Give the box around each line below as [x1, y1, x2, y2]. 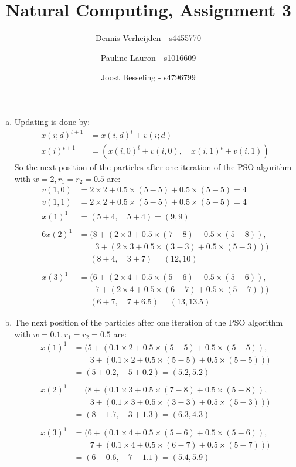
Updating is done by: [14, 115, 90, 127]
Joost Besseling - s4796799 [101, 71, 196, 83]
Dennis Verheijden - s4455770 [95, 32, 202, 44]
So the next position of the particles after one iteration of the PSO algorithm [14, 161, 292, 173]
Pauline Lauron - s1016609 [100, 51, 196, 63]
